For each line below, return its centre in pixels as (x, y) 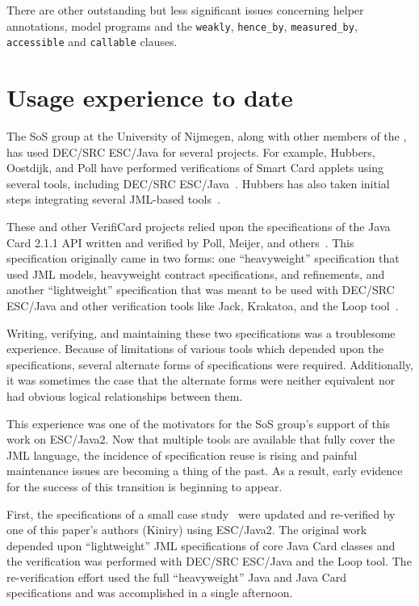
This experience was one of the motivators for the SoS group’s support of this (199, 423)
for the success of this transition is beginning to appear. (145, 486)
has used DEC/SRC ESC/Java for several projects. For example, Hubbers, (191, 151)
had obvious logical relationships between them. (125, 396)
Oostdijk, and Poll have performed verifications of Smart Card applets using (195, 168)
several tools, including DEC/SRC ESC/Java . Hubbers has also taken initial (198, 183)
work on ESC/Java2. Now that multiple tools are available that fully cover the (201, 439)
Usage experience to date (150, 97)
